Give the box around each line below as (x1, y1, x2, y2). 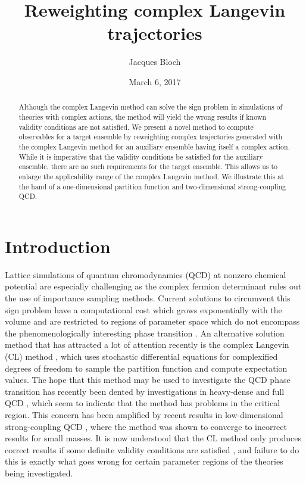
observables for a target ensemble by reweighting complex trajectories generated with (18, 132, 283, 142)
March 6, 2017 (129, 75, 181, 88)
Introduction (5, 233, 111, 258)
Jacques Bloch (129, 55, 181, 68)
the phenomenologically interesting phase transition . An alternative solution (5, 326, 285, 339)
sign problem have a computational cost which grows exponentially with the (5, 303, 282, 316)
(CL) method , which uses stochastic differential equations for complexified (5, 350, 278, 362)
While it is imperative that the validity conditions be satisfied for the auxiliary (18, 151, 263, 161)
